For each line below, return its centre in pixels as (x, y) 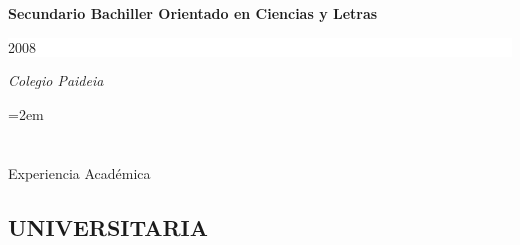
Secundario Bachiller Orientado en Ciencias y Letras (193, 13)
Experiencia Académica (79, 172)
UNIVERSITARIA (108, 226)
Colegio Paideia (56, 80)
